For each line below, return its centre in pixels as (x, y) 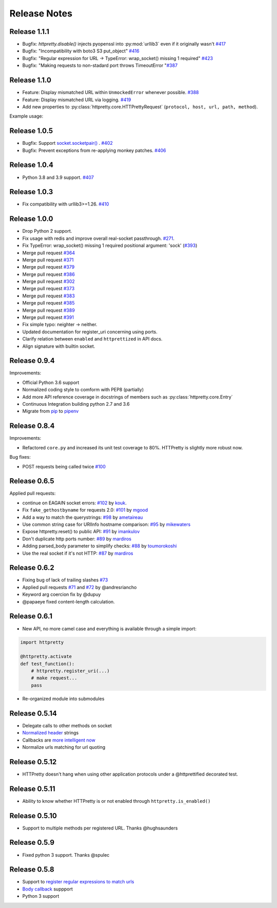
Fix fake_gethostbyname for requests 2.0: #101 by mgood (85, 510)
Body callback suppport (47, 889)
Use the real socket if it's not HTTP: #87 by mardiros (78, 553)
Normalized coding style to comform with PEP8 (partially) (83, 390)
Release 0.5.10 (33, 816)
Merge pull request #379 (48, 267)
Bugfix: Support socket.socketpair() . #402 (67, 143)
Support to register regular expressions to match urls (78, 882)
